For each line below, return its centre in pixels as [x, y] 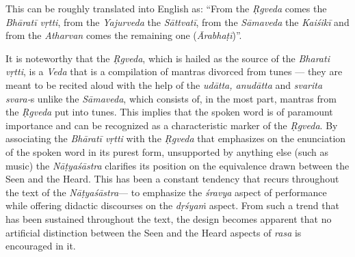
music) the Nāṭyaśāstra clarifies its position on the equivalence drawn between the [177, 165]
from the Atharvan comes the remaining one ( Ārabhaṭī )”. [124, 35]
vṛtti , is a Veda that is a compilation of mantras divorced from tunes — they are [174, 71]
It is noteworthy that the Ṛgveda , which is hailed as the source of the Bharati [168, 58]
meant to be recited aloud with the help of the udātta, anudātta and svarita [164, 84]
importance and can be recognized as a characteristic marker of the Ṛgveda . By [172, 125]
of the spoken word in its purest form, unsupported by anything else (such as [167, 151]
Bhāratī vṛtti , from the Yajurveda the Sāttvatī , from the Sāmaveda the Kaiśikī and [177, 22]
